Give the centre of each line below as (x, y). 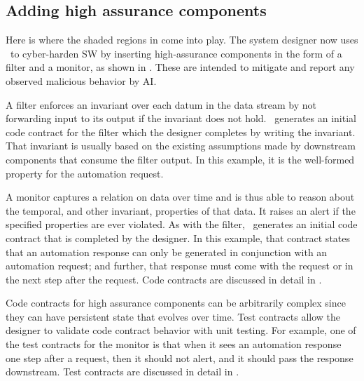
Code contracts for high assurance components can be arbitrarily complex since (176, 303)
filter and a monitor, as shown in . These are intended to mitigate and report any (180, 67)
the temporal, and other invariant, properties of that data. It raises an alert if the (181, 210)
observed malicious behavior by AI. (81, 80)
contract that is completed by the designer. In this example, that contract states (178, 238)
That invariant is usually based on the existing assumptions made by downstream (181, 146)
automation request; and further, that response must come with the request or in (180, 266)
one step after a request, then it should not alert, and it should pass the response (180, 357)
